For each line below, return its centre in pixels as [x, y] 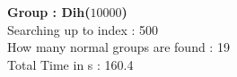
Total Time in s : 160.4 [70, 64]
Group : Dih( [49, 12]
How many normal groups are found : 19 [118, 47]
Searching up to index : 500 [83, 29]
